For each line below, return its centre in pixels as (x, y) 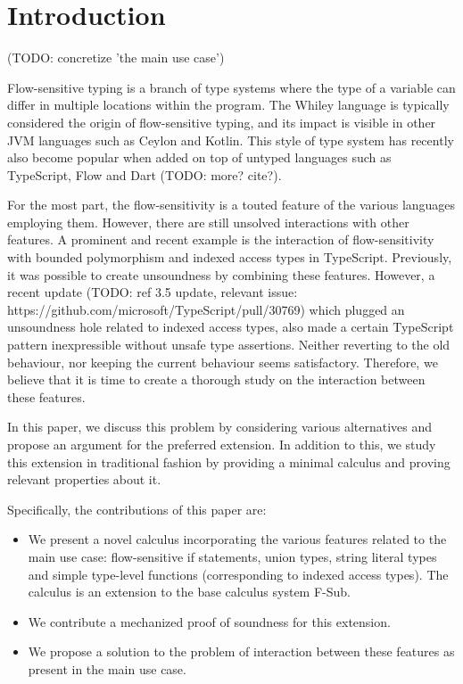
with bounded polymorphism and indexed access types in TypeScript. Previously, (230, 257)
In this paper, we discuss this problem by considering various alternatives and (220, 427)
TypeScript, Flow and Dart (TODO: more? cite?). (145, 174)
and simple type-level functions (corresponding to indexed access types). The (238, 574)
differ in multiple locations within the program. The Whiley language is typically (228, 105)
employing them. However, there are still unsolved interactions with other (208, 222)
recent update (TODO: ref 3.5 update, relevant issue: (153, 292)
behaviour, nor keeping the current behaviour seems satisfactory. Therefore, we (223, 362)
